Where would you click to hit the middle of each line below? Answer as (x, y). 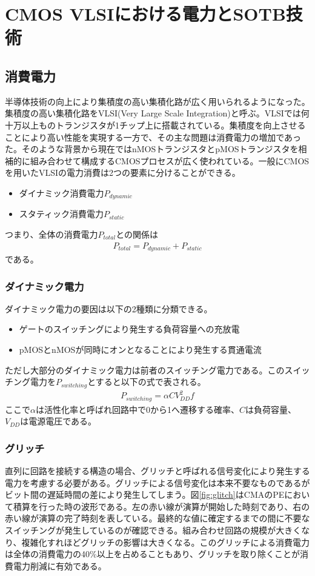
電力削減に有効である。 (60, 565)
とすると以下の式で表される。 (147, 382)
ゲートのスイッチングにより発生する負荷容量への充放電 (129, 329)
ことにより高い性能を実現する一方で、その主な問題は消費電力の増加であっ (153, 137)
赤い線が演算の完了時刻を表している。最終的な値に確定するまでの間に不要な (157, 518)
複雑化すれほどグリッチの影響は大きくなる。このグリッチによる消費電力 (166, 542)
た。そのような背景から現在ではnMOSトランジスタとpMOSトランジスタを (152, 149)
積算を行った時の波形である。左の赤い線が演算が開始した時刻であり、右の (161, 506)
